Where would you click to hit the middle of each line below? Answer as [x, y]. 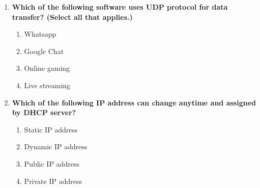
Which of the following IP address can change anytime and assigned [134, 102]
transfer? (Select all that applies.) [72, 17]
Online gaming [47, 68]
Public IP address [52, 163]
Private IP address [53, 181]
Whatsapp [40, 34]
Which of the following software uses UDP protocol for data [120, 7]
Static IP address [51, 129]
